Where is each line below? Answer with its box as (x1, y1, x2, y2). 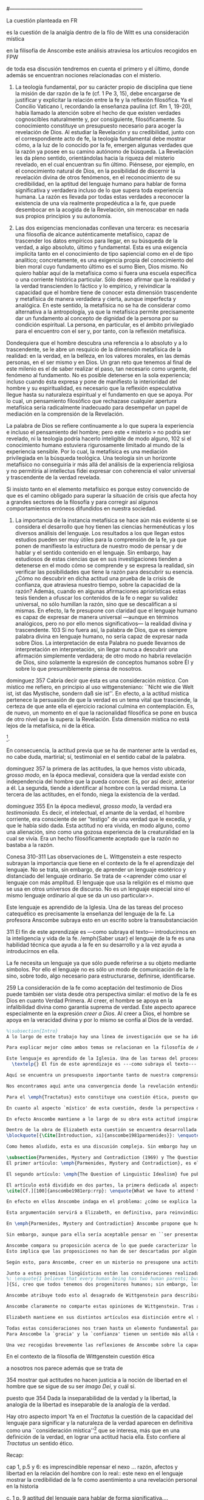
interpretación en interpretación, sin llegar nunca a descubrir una (15, 646, 178, 652)
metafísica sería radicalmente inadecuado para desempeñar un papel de (6, 404, 188, 411)
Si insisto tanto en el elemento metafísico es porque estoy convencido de (6, 485, 190, 493)
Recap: (6, 1451, 24, 1459)
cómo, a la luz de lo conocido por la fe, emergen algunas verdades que (15, 142, 193, 148)
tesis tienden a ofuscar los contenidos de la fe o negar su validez (15, 594, 178, 601)
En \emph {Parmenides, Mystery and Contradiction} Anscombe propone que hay (6, 1221, 202, 1227)
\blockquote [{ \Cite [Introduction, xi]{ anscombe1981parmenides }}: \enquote (6, 1132, 200, 1139)
